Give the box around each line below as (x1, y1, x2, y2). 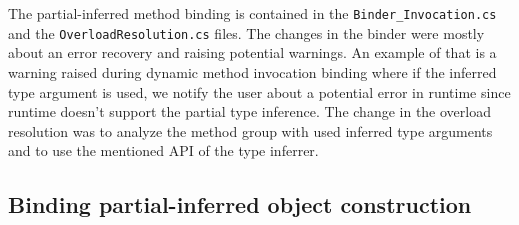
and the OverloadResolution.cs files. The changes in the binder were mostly (8, 22, 485, 43)
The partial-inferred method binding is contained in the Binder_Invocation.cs (8, 3, 497, 23)
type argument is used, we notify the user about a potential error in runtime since (8, 81, 511, 102)
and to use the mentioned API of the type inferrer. (8, 140, 319, 161)
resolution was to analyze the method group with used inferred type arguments (8, 120, 493, 141)
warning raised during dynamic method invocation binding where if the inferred (8, 61, 497, 82)
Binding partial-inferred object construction (8, 189, 472, 220)
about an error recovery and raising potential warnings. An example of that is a (8, 42, 497, 63)
